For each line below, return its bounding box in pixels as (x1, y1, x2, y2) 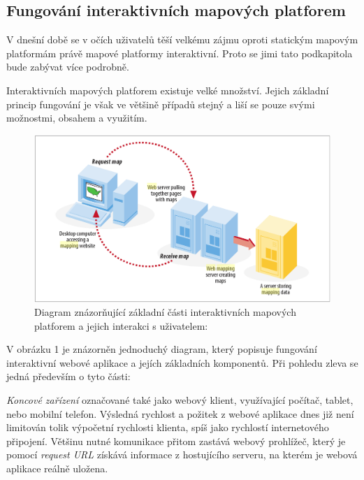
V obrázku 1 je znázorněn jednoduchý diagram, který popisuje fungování (6, 342, 317, 356)
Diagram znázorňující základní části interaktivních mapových (34, 305, 296, 319)
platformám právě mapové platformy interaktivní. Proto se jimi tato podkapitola (6, 45, 353, 60)
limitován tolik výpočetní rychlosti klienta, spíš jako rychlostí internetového (6, 420, 329, 435)
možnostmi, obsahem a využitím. (6, 110, 147, 125)
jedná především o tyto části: (6, 369, 131, 384)
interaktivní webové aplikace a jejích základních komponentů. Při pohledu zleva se (6, 355, 358, 370)
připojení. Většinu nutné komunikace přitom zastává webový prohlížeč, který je (6, 433, 346, 448)
